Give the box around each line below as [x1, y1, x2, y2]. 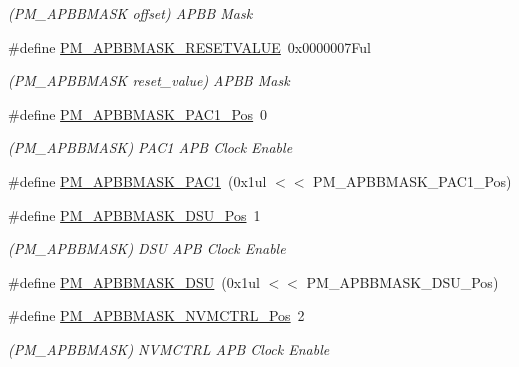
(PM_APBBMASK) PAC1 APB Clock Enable [8, 137, 293, 158]
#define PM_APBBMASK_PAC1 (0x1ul [8, 170, 267, 191]
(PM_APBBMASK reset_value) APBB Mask [8, 70, 290, 91]
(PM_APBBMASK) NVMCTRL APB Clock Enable [8, 338, 330, 359]
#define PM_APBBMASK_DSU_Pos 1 [8, 204, 261, 225]
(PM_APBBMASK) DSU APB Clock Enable [8, 238, 286, 259]
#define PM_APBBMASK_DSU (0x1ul [8, 271, 260, 292]
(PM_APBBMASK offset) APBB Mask [8, 3, 253, 23]
